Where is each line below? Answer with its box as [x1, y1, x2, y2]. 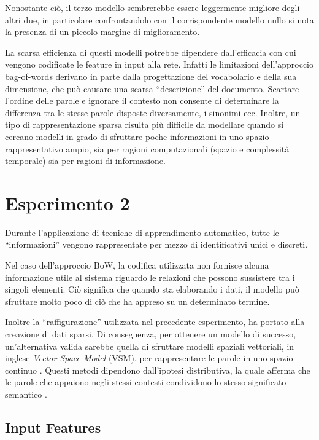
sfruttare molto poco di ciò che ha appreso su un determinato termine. [5, 294, 270, 307]
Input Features [5, 417, 101, 436]
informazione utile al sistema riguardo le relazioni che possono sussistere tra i [5, 270, 295, 283]
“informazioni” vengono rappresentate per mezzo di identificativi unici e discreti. [5, 238, 308, 251]
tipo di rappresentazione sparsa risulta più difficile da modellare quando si [5, 118, 284, 131]
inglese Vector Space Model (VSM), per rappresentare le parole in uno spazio [5, 352, 293, 364]
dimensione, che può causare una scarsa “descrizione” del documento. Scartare [5, 82, 299, 95]
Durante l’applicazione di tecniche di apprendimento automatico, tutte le [5, 226, 279, 238]
